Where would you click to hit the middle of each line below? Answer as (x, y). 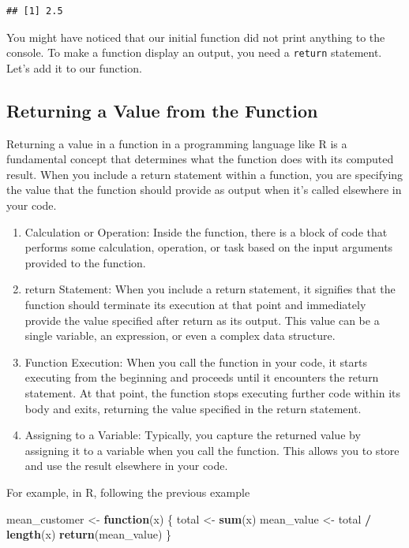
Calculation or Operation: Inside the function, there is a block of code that (206, 231)
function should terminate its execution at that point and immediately (195, 304)
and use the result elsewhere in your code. (126, 466)
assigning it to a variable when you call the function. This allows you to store (212, 450)
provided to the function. (85, 262)
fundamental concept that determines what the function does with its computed (200, 159)
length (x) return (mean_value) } (89, 534)
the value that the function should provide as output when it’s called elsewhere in (204, 190)
